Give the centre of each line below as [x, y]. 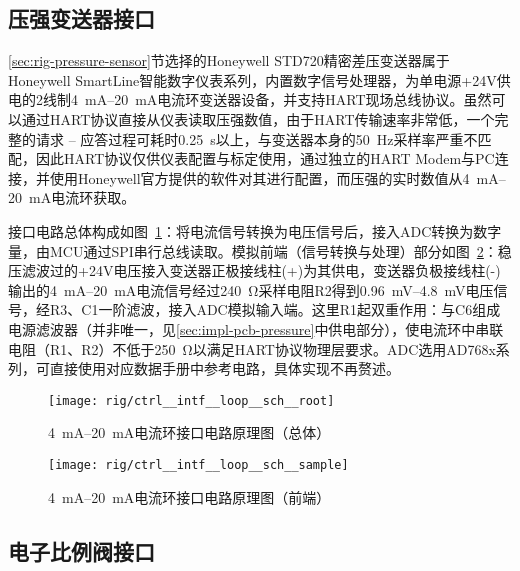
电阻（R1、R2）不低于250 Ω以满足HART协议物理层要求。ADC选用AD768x [252, 348]
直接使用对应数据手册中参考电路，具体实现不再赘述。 [224, 368]
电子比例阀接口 [81, 550]
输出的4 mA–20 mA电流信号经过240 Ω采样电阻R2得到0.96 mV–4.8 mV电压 [251, 289]
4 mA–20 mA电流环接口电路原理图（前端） [189, 496]
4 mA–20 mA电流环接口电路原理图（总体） [189, 432]
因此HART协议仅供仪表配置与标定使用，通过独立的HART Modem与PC [265, 158]
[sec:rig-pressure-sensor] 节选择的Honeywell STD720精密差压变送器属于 [229, 60]
